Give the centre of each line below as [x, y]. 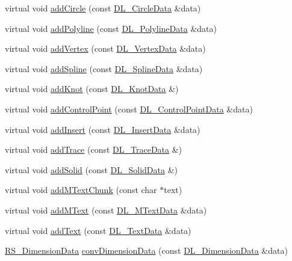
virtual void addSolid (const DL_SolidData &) [92, 169]
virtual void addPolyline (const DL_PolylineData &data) [111, 28]
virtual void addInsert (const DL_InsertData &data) [103, 129]
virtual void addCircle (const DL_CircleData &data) [103, 8]
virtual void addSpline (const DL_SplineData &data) [104, 68]
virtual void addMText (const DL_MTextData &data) [106, 210]
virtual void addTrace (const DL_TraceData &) [94, 149]
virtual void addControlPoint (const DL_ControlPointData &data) [129, 109]
